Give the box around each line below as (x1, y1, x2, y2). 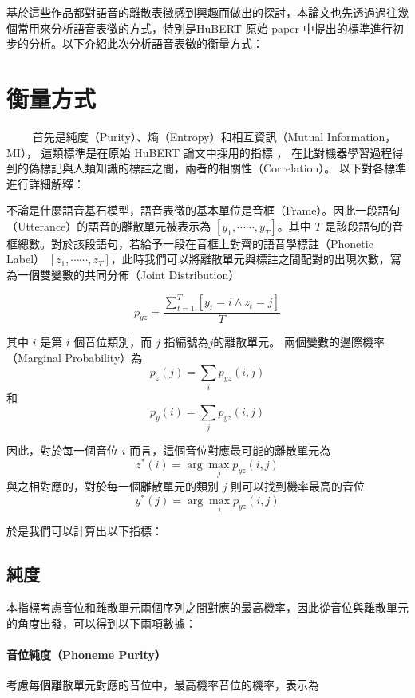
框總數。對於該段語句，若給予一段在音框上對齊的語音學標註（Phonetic (6, 235, 373, 251)
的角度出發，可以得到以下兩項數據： (6, 614, 196, 631)
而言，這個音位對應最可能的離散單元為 (129, 441, 331, 458)
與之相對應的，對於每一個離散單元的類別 (6, 477, 219, 494)
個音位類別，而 (73, 333, 152, 350)
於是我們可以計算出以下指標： (6, 523, 163, 539)
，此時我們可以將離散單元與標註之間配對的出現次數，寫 (110, 250, 401, 267)
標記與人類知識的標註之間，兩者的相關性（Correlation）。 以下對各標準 (39, 160, 406, 176)
